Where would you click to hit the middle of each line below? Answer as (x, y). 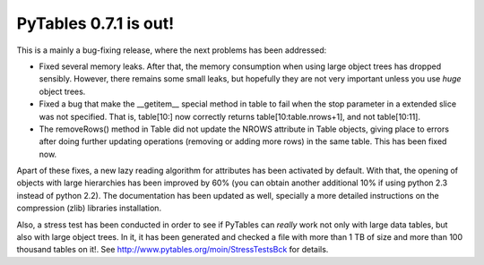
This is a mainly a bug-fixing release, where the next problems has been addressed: (172, 50)
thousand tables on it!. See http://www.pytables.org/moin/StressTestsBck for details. (173, 250)
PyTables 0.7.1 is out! (95, 23)
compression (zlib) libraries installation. (89, 208)
